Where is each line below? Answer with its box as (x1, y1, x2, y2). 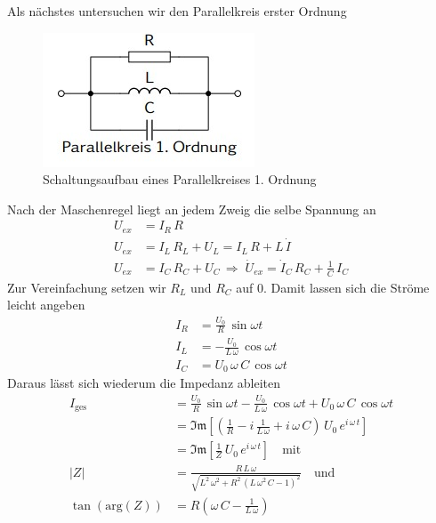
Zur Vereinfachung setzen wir (7, 278, 166, 296)
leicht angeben (7, 295, 85, 314)
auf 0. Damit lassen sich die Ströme (236, 278, 430, 296)
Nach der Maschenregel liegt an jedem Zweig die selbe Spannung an (7, 199, 376, 218)
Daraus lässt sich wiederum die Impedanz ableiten (7, 374, 281, 392)
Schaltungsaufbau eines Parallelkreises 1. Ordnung (43, 170, 317, 189)
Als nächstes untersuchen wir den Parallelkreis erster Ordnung (7, 2, 347, 20)
